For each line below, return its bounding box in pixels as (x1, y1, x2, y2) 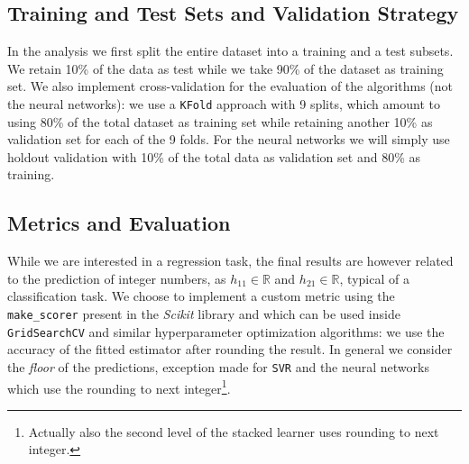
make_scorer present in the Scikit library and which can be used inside (7, 305, 400, 323)
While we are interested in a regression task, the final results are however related (7, 251, 454, 270)
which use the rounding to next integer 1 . (7, 376, 231, 397)
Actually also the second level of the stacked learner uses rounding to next (28, 422, 439, 441)
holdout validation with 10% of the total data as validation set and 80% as (7, 147, 420, 166)
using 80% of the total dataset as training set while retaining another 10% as (7, 112, 433, 131)
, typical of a (339, 268, 409, 287)
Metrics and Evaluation (7, 209, 231, 237)
